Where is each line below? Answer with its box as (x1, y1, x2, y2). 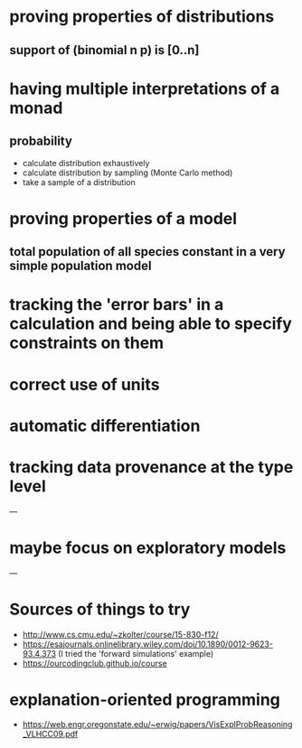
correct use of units (9, 374, 160, 395)
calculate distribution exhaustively (22, 157, 150, 168)
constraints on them (9, 332, 165, 353)
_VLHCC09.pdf (22, 729, 79, 740)
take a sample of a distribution (22, 176, 136, 187)
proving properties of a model (9, 208, 238, 229)
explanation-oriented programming (9, 689, 280, 710)
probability (9, 134, 72, 149)
